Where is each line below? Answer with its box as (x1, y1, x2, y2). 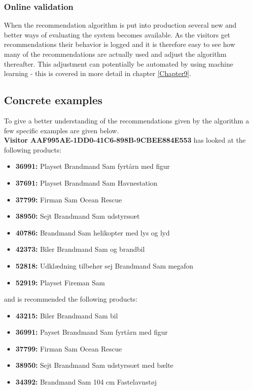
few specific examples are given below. (4, 125, 119, 135)
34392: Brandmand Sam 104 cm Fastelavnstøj (15, 377, 157, 387)
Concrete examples (4, 92, 103, 108)
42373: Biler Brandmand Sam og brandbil (15, 244, 145, 254)
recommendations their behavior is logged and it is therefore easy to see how (4, 39, 235, 49)
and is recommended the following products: (4, 294, 138, 304)
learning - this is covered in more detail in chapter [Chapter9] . (4, 68, 191, 78)
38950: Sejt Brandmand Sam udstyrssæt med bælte (15, 360, 174, 370)
